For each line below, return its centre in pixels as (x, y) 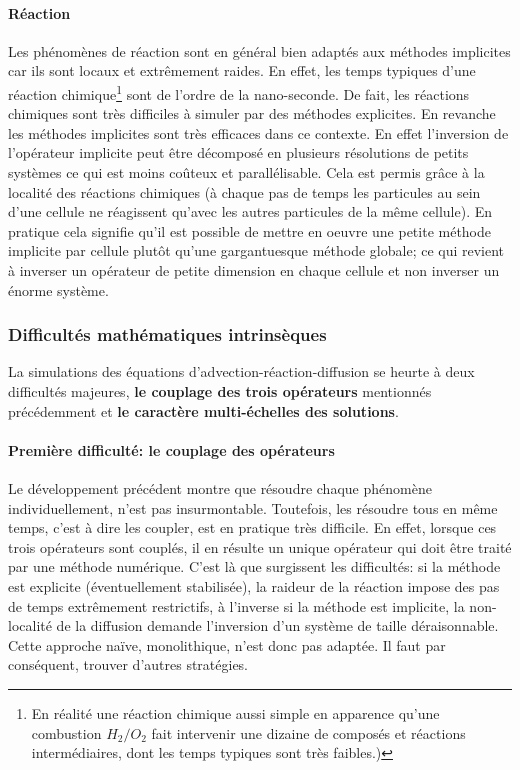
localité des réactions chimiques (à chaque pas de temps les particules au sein (244, 191)
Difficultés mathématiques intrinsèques (167, 334)
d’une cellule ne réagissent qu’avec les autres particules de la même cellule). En (250, 211)
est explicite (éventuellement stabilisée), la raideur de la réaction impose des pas (254, 585)
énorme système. (58, 289)
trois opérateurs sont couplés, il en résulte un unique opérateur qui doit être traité (260, 546)
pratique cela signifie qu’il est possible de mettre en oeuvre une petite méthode (250, 230)
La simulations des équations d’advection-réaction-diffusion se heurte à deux (241, 371)
